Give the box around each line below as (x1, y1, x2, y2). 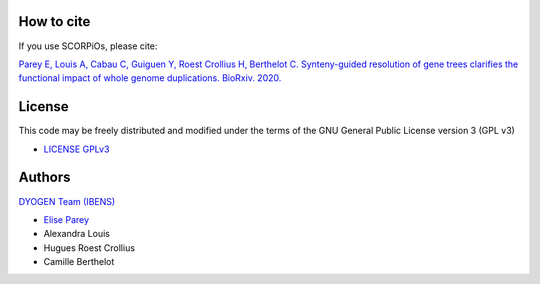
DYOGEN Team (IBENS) (18, 195, 116, 207)
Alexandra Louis (43, 228, 110, 240)
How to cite (18, 13, 91, 30)
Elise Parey (43, 213, 90, 225)
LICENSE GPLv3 (43, 143, 110, 155)
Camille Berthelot (43, 256, 115, 268)
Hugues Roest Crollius (43, 241, 135, 254)
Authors (18, 169, 71, 186)
